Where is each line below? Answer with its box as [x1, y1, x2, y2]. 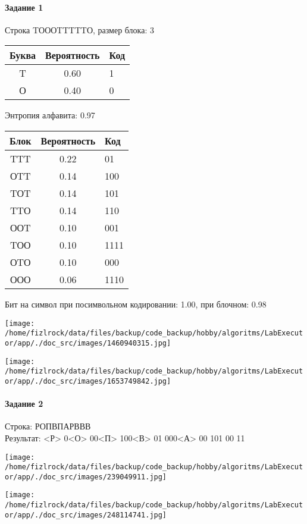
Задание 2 [5, 397, 43, 410]
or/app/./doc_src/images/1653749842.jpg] [5, 376, 171, 385]
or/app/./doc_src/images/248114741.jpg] [5, 510, 167, 519]
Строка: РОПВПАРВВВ [5, 420, 91, 432]
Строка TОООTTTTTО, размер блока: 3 [5, 23, 154, 36]
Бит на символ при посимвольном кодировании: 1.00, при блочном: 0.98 [5, 297, 267, 310]
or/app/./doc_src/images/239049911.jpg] [5, 472, 167, 481]
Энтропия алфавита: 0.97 [5, 109, 95, 121]
